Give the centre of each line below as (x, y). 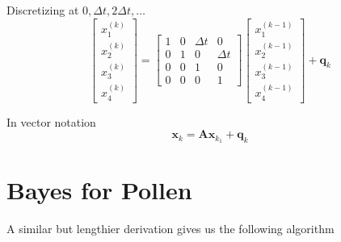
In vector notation (51, 121)
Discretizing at (43, 10)
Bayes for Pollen (99, 190)
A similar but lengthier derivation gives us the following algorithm (170, 229)
